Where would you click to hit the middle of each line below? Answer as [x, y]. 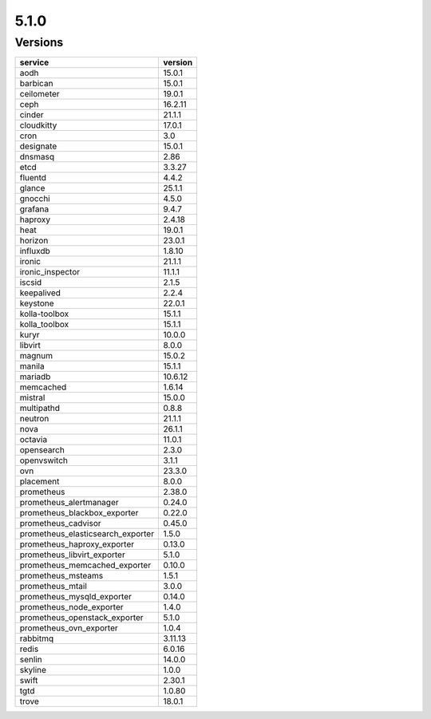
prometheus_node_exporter [71, 607]
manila [32, 366]
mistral [32, 397]
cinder [32, 115]
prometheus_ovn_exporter [69, 628]
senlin [31, 660]
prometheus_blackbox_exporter [79, 513]
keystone [37, 303]
